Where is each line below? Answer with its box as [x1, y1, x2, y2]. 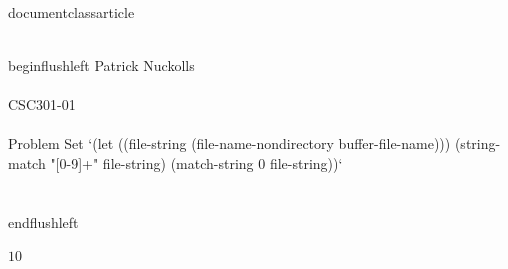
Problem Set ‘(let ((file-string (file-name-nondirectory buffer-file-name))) [8, 133, 451, 154]
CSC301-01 [8, 93, 76, 114]
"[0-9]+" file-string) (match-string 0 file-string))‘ [50, 152, 343, 173]
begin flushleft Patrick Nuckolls [8, 54, 195, 75]
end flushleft [8, 211, 79, 232]
